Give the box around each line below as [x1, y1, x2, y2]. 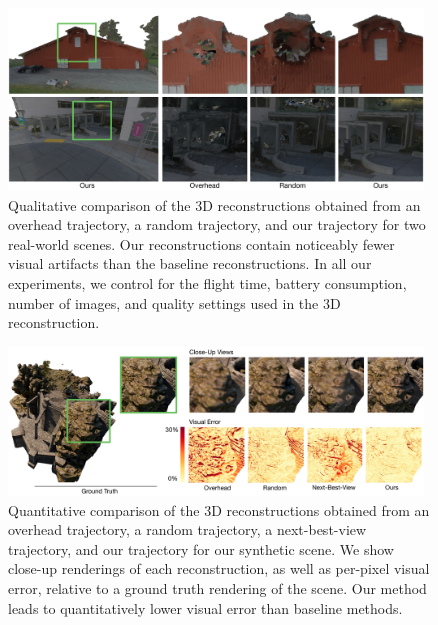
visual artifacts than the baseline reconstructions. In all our [8, 253, 372, 274]
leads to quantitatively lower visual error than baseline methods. [8, 597, 403, 618]
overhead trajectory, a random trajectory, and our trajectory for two [8, 214, 426, 235]
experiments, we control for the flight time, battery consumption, [8, 272, 407, 293]
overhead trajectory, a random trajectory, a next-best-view [8, 519, 367, 540]
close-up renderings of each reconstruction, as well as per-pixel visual [8, 558, 430, 579]
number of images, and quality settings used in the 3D [8, 292, 341, 313]
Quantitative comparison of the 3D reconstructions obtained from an [8, 499, 430, 520]
